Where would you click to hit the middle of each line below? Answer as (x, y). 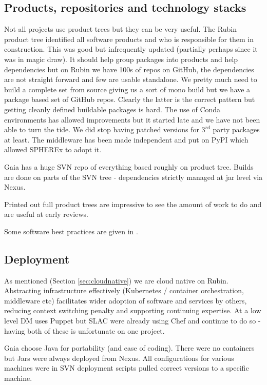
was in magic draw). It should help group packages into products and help (121, 59)
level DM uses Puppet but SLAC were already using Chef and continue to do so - (132, 321)
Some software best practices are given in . (71, 231)
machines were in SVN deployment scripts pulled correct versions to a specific (127, 368)
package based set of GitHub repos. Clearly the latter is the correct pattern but (130, 99)
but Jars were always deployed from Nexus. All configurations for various (119, 358)
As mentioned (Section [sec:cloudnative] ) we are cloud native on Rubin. (116, 280)
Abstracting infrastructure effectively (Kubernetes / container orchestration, (124, 290)
